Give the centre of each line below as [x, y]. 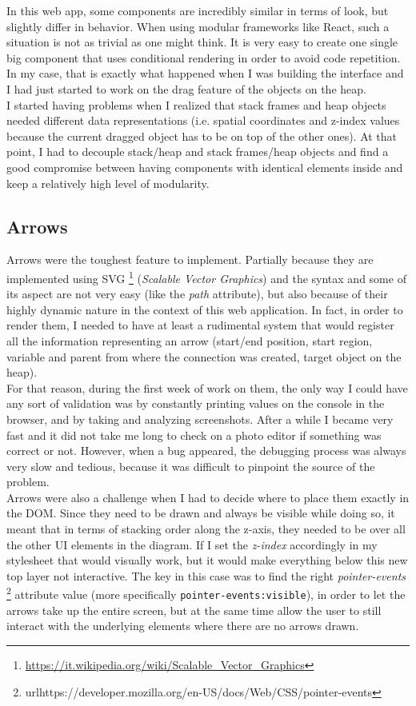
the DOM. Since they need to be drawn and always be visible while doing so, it [201, 513]
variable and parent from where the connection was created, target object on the [204, 356]
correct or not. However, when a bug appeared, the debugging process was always [206, 451]
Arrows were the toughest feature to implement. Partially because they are [190, 259]
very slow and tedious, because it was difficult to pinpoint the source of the [191, 466]
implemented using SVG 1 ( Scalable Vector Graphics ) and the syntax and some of [206, 277]
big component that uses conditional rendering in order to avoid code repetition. [204, 57]
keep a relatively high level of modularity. [108, 183]
